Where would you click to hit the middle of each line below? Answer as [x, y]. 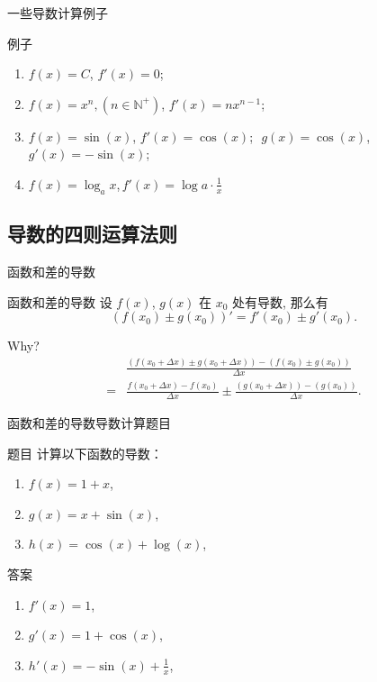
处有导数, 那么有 [280, 301]
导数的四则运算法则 [92, 234]
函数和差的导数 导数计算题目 [89, 423]
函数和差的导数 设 [60, 301]
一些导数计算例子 [58, 13]
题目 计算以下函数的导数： [85, 453]
